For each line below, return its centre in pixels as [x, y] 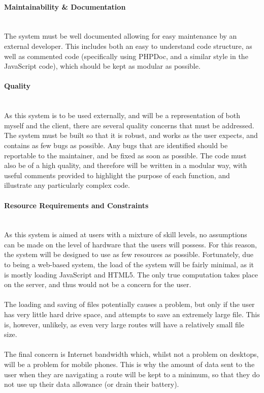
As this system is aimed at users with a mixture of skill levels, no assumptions [126, 234]
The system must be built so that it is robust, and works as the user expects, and [131, 135]
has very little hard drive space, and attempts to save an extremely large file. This [132, 314]
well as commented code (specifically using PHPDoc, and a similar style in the [126, 56]
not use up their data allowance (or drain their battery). [92, 384]
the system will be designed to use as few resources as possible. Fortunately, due [129, 254]
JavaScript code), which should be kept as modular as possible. [102, 66]
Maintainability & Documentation [65, 6]
